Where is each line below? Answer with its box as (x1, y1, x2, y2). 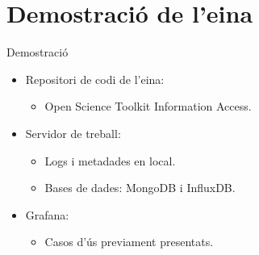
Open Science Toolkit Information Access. (44, 98, 252, 115)
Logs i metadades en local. (44, 152, 176, 169)
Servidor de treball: (25, 124, 121, 141)
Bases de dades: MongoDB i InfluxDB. (44, 179, 236, 196)
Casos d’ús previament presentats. (44, 233, 214, 250)
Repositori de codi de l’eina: (25, 70, 165, 87)
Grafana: (25, 206, 69, 223)
